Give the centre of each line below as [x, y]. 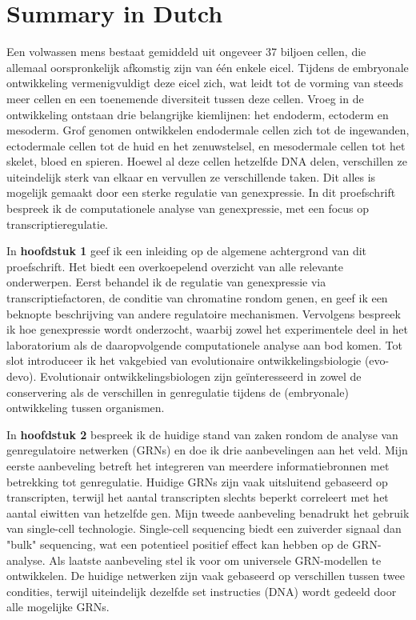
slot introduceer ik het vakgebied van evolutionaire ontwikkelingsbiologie [184, 360]
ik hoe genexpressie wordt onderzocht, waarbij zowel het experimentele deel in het [207, 329]
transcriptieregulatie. [57, 224]
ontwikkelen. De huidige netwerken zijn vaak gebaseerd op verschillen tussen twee [206, 576]
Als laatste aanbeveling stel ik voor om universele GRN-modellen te [215, 560]
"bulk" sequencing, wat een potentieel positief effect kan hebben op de [178, 544]
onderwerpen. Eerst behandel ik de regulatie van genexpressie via [166, 282]
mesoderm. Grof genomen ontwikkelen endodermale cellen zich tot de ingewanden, [208, 130]
